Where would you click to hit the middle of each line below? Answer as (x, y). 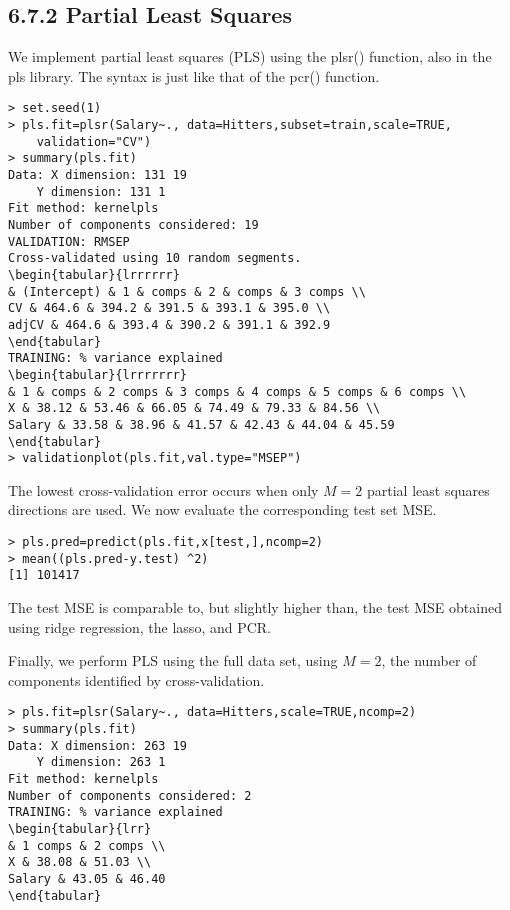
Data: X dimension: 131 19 (97, 175)
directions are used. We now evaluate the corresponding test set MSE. (222, 509)
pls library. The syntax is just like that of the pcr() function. (194, 75)
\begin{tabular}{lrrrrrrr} (97, 374)
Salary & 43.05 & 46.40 (87, 878)
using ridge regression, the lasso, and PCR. (140, 626)
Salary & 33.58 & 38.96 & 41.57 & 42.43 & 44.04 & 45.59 (201, 424)
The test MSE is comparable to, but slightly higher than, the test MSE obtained (255, 606)
